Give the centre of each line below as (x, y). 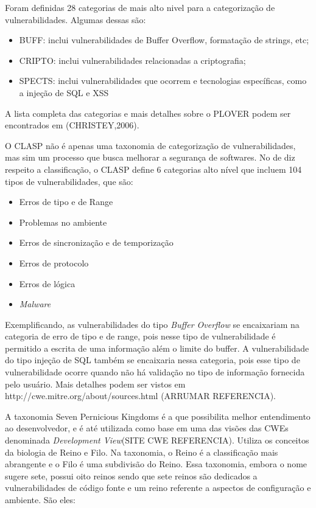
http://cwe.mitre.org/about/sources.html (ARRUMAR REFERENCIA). (140, 396)
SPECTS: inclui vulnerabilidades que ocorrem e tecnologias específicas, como (163, 81)
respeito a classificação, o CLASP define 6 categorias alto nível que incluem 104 (153, 169)
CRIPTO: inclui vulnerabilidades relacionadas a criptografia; (132, 60)
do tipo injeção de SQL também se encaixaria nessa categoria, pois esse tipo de (153, 360)
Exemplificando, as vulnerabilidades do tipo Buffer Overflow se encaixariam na (152, 324)
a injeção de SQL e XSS (64, 92)
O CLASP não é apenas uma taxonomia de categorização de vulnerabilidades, (150, 145)
